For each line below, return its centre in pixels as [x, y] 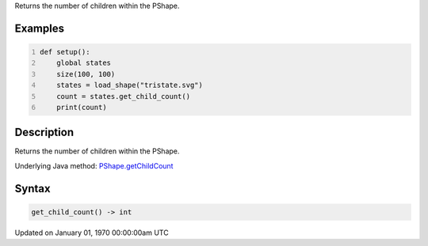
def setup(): [65, 52]
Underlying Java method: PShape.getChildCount [94, 165]
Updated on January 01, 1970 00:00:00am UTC [92, 233]
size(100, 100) [86, 74]
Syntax [32, 189]
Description [44, 132]
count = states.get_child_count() [123, 96]
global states [84, 63]
